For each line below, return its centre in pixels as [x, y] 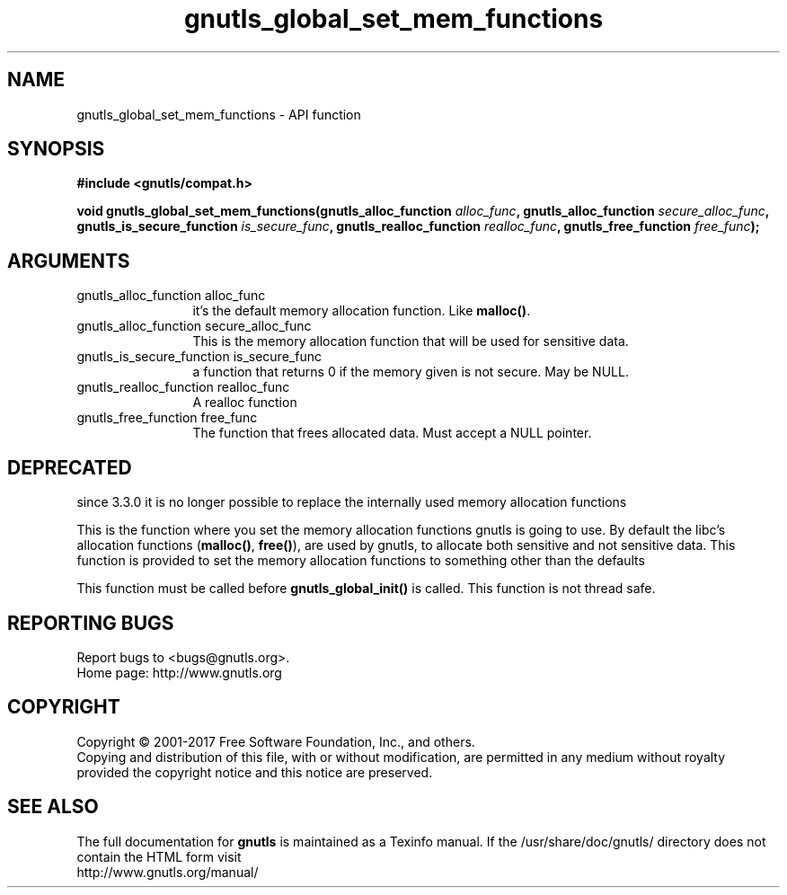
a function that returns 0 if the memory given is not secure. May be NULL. [411, 372]
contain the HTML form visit [159, 856]
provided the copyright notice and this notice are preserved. [255, 772]
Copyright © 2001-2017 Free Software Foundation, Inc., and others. [276, 741]
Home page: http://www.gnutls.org [179, 672]
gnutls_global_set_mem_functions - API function [219, 114]
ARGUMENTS [69, 261]
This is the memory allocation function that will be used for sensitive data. [411, 341]
